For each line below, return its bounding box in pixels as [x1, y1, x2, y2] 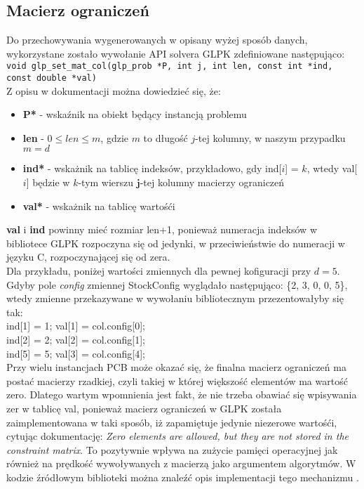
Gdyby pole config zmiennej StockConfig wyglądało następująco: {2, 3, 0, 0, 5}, [6, 277, 348, 292]
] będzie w [26, 175, 70, 190]
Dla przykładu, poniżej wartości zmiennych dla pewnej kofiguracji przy [6, 263, 311, 278]
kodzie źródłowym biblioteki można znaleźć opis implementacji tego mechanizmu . [6, 469, 359, 484]
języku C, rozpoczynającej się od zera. [6, 249, 170, 264]
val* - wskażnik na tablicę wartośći [22, 198, 175, 213]
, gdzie [100, 130, 128, 145]
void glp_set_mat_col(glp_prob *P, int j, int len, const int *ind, [6, 61, 333, 72]
